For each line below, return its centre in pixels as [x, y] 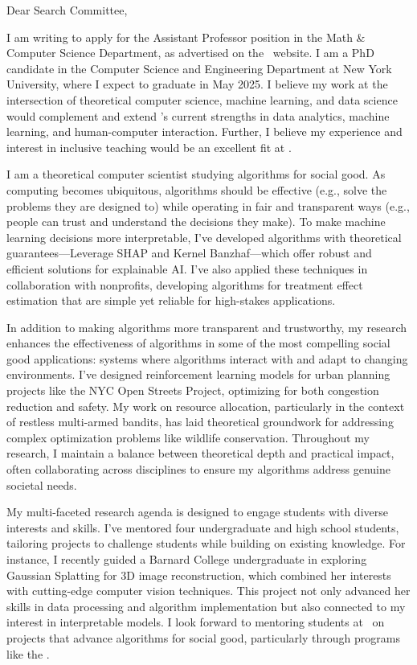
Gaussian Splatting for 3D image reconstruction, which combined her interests [199, 575]
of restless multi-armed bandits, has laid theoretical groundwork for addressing [200, 422]
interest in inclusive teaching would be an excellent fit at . [149, 147]
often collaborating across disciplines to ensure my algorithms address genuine [198, 469]
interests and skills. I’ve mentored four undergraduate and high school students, [203, 527]
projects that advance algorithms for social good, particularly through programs [203, 637]
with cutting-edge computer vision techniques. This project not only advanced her [208, 591]
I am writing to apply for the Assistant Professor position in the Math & [186, 37]
